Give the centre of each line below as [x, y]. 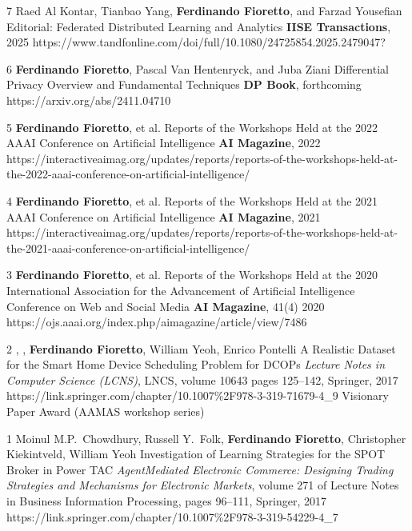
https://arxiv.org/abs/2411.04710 [89, 100]
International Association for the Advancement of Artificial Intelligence [181, 290]
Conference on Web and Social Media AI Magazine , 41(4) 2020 [166, 306]
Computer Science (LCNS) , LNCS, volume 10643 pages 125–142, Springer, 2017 [202, 379]
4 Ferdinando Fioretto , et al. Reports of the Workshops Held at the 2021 [192, 200]
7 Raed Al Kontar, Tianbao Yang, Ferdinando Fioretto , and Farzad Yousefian [204, 10]
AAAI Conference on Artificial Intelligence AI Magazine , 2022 [164, 143]
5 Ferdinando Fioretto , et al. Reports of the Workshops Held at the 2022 [192, 127]
